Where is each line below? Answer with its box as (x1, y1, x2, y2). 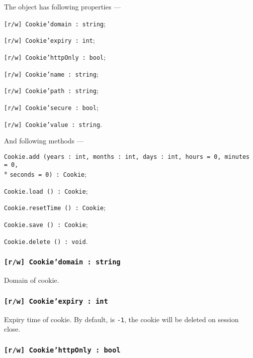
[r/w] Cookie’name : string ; (4, 68, 99, 79)
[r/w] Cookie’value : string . (4, 119, 102, 129)
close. (4, 324, 20, 334)
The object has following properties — (4, 1, 121, 11)
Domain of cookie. (4, 275, 59, 285)
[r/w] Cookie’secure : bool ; (4, 102, 99, 112)
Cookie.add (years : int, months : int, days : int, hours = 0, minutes (4, 153, 250, 160)
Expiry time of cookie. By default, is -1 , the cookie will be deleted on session (4, 314, 239, 324)
